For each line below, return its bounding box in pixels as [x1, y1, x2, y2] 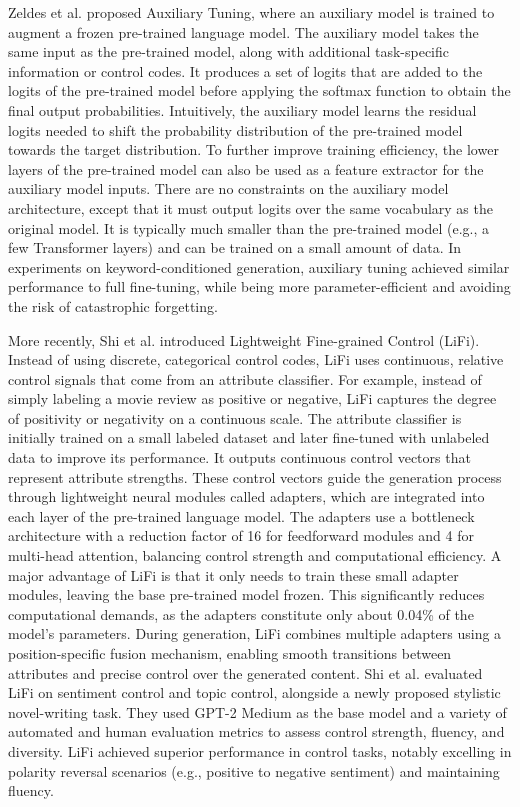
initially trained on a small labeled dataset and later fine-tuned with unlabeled [8, 427, 490, 448]
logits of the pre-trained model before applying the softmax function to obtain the [8, 80, 511, 101]
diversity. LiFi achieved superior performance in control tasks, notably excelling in [8, 740, 512, 761]
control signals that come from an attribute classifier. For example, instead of [8, 368, 482, 389]
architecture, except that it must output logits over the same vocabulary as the [8, 197, 493, 218]
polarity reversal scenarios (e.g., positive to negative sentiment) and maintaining [8, 760, 500, 781]
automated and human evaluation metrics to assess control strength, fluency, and [8, 721, 505, 742]
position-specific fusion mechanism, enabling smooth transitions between [8, 643, 452, 663]
